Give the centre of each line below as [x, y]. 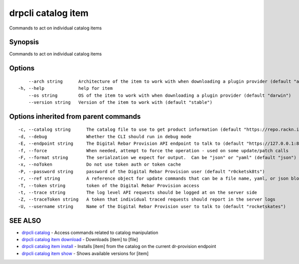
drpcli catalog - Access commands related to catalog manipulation [90, 233]
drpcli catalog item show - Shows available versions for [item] [85, 253]
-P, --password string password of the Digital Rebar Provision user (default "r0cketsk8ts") [142, 171]
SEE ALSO [25, 220]
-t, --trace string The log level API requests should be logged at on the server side [138, 192]
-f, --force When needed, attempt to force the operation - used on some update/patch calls [153, 150]
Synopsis [24, 42]
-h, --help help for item [66, 88]
